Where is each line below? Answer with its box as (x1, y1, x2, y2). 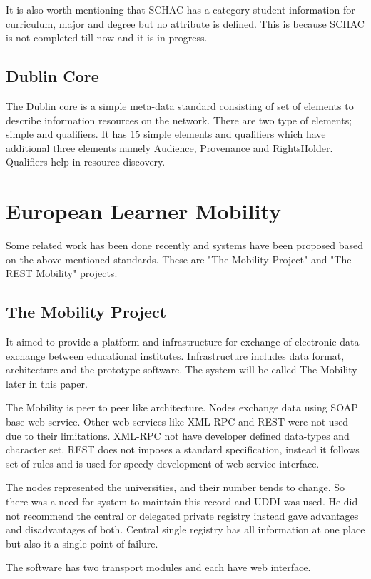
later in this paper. (6, 376, 88, 391)
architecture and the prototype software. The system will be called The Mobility (6, 362, 357, 377)
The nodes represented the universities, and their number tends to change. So (6, 480, 345, 495)
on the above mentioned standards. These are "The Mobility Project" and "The (6, 251, 352, 266)
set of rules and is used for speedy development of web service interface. (6, 455, 320, 470)
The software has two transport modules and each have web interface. (6, 560, 311, 575)
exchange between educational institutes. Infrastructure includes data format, (6, 348, 345, 363)
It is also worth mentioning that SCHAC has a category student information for (6, 2, 355, 16)
